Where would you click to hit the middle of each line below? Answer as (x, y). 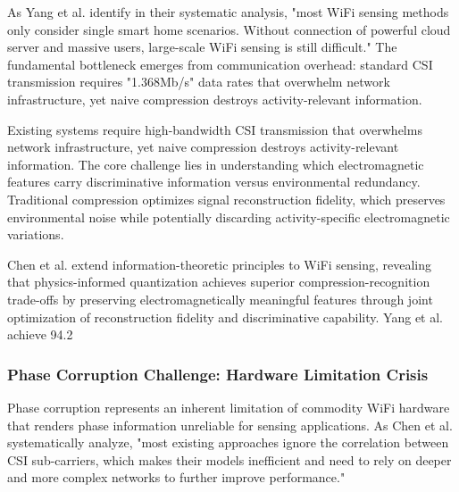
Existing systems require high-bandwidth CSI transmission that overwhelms (215, 129)
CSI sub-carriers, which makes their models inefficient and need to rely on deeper (229, 459)
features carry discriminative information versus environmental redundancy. (214, 182)
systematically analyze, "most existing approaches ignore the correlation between (228, 442)
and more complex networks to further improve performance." (176, 477)
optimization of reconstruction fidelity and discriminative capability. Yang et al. (225, 317)
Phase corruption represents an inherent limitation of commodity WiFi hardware (229, 407)
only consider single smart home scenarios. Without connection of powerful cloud (229, 29)
